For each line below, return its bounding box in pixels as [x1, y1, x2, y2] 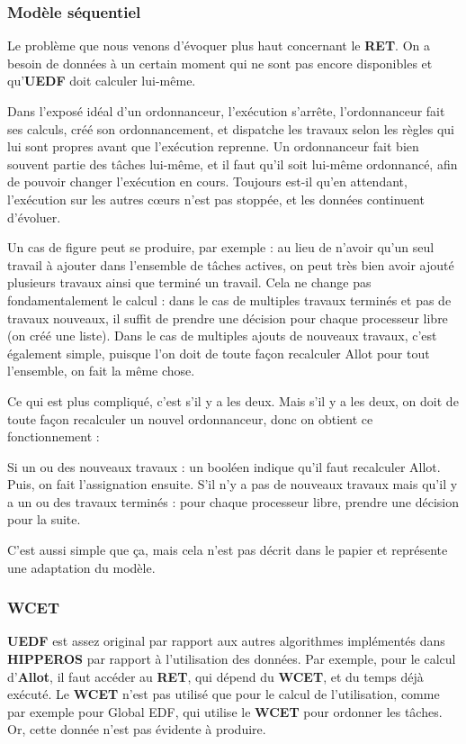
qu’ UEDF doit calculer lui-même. [7, 71, 196, 90]
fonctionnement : [7, 427, 100, 446]
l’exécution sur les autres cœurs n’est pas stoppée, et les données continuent [7, 189, 425, 208]
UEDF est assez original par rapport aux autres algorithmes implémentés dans [7, 631, 445, 650]
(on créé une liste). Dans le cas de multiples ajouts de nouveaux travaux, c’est [7, 326, 437, 345]
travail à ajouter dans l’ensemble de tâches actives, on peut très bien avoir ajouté [7, 255, 454, 274]
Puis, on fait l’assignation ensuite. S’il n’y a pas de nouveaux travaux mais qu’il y [7, 475, 458, 494]
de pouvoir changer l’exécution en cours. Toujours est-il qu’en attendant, [7, 172, 408, 191]
